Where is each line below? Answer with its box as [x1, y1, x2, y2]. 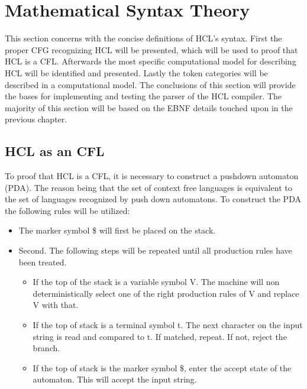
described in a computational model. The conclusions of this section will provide [5, 78, 296, 90]
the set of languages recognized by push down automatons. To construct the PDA [5, 193, 301, 205]
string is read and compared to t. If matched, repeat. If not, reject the [33, 330, 287, 342]
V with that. [33, 299, 79, 311]
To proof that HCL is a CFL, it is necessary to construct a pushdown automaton [5, 170, 299, 182]
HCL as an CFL [5, 142, 105, 160]
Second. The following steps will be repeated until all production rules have [18, 244, 292, 257]
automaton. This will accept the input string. [33, 373, 197, 385]
